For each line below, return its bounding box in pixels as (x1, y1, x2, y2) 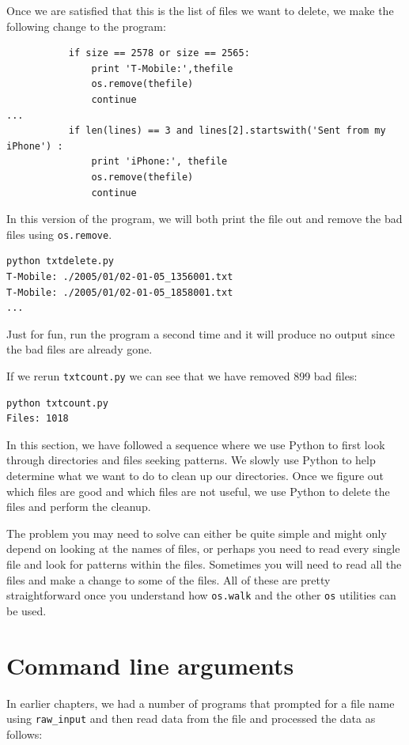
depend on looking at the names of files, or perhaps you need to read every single (6, 540, 400, 557)
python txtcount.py (6, 397, 108, 409)
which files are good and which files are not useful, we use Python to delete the (6, 482, 390, 499)
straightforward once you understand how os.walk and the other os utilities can (6, 587, 396, 603)
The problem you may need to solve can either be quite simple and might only (6, 524, 387, 541)
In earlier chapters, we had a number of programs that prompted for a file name (6, 694, 395, 711)
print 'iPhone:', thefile (91, 156, 228, 168)
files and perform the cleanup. (6, 498, 151, 515)
